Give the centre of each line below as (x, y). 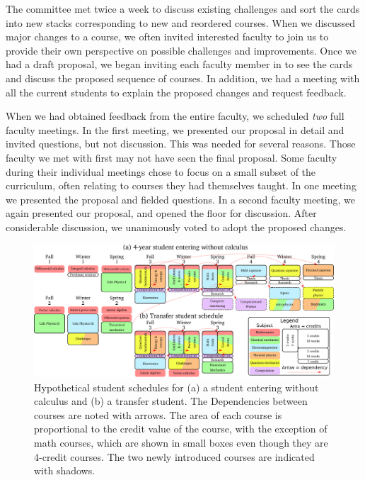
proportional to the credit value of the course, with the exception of (181, 429)
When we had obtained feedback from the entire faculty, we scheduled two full (175, 116)
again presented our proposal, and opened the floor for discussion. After (161, 213)
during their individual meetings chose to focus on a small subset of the (161, 171)
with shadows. (65, 470)
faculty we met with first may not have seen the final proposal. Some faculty (172, 157)
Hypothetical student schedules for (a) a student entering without (176, 387)
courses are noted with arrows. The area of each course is (158, 414)
